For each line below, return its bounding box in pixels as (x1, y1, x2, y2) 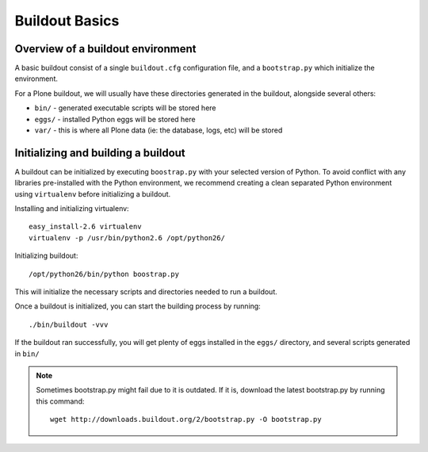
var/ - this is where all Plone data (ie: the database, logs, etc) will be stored (34, 125, 283, 135)
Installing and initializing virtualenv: (14, 204, 130, 213)
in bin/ (14, 349, 40, 358)
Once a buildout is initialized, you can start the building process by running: (14, 301, 261, 311)
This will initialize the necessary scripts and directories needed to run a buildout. (14, 287, 277, 297)
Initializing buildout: (14, 251, 78, 261)
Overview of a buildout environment (14, 42, 197, 56)
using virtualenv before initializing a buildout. (14, 189, 171, 198)
